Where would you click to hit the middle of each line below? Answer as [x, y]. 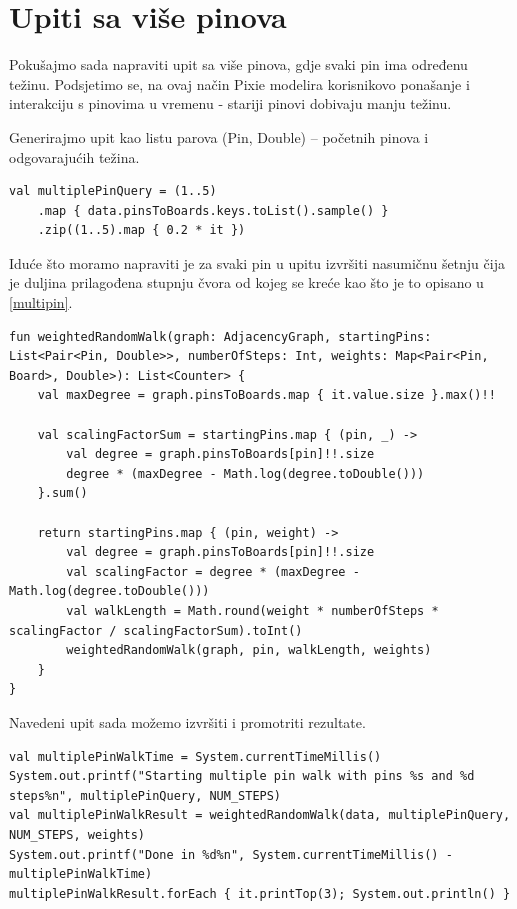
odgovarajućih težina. [74, 156]
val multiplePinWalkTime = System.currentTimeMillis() [195, 756]
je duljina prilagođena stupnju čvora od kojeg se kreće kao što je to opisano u [246, 282]
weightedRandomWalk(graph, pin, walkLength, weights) [249, 650]
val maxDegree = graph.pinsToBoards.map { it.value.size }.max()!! [266, 395]
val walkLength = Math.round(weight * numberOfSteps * [252, 610]
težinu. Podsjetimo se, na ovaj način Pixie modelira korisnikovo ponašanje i [239, 83]
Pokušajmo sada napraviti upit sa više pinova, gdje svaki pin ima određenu [238, 64]
